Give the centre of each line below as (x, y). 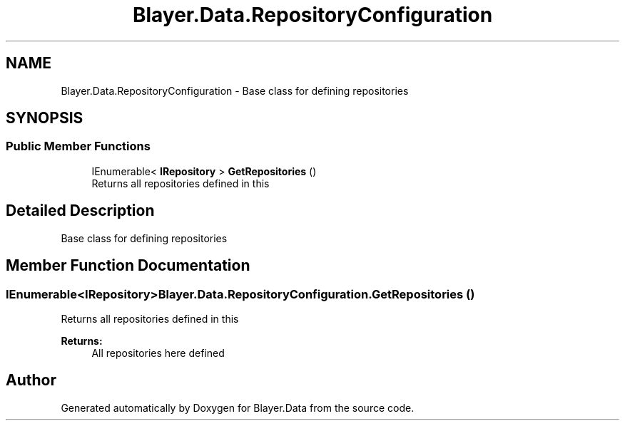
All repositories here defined (158, 353)
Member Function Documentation (128, 266)
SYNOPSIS (45, 118)
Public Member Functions (78, 146)
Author (31, 380)
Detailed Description (80, 211)
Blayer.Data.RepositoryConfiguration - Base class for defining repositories (235, 90)
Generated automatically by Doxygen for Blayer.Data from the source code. (238, 407)
